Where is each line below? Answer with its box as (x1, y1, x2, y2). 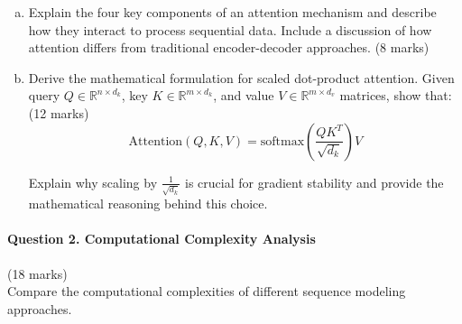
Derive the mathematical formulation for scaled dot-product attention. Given (28, 68, 455, 87)
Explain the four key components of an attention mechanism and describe (28, 3, 437, 21)
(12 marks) (28, 103, 89, 122)
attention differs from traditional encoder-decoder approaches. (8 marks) (28, 38, 430, 57)
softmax (260, 134, 305, 148)
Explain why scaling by (28, 172, 158, 191)
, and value (213, 86, 274, 105)
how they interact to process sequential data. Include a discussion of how (28, 20, 432, 39)
